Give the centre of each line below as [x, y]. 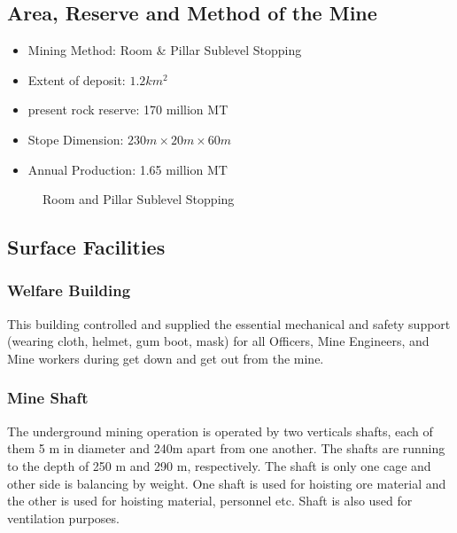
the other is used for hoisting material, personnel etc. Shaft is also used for [210, 501]
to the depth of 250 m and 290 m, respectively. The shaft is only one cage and [219, 465]
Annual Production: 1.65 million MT [128, 169]
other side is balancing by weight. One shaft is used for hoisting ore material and [227, 483]
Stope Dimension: [76, 139]
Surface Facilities [86, 247]
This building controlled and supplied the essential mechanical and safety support [229, 323]
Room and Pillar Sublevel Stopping [139, 199]
